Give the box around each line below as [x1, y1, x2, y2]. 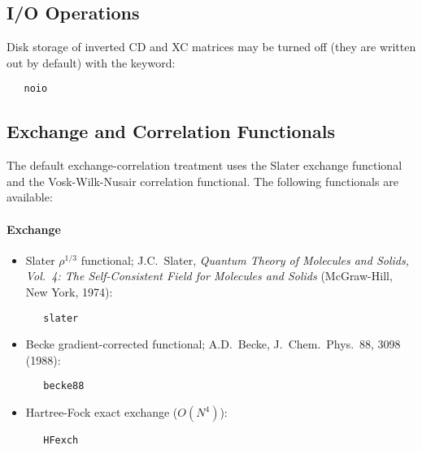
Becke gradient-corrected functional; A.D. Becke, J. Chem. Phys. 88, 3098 [25, 335, 401, 353]
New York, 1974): [25, 283, 113, 301]
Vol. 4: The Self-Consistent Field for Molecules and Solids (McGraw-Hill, [25, 267, 393, 284]
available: [7, 188, 53, 206]
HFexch [43, 435, 79, 447]
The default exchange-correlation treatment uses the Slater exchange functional [7, 157, 402, 174]
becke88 [43, 380, 85, 392]
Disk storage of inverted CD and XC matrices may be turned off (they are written [7, 38, 416, 55]
